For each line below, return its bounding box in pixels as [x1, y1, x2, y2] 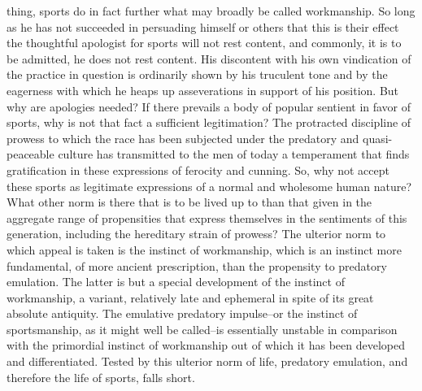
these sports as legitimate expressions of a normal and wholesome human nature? [7, 177, 412, 194]
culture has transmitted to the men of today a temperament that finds [58, 146, 410, 163]
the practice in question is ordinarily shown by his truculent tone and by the [7, 66, 388, 83]
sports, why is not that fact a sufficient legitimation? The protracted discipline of [7, 114, 411, 131]
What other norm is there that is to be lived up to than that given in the [7, 193, 372, 211]
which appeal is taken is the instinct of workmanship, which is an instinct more [7, 241, 402, 258]
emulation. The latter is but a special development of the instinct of [7, 273, 345, 290]
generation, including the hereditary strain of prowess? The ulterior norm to [7, 225, 386, 242]
